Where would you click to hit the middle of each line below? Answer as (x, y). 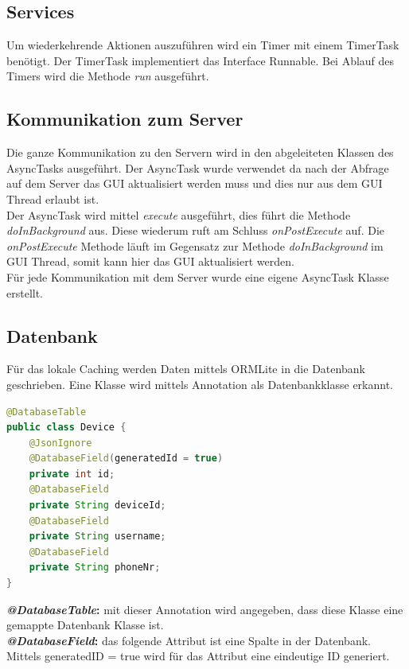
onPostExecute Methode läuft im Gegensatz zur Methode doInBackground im (195, 245)
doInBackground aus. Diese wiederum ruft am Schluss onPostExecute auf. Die (195, 230)
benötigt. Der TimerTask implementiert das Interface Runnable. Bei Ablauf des (201, 60)
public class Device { (66, 428)
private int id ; (72, 474)
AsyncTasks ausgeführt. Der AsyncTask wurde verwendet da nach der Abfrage (198, 167)
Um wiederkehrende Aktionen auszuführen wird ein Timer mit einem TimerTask (203, 45)
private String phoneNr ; (95, 568)
